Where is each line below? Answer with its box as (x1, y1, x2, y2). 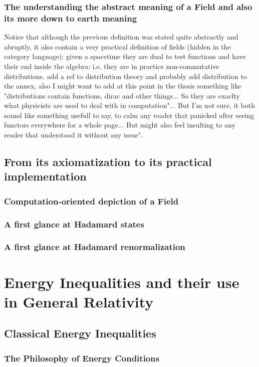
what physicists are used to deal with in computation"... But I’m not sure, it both (4, 100, 255, 110)
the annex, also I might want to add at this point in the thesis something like (4, 80, 241, 91)
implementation (4, 168, 87, 184)
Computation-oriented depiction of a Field (4, 194, 179, 207)
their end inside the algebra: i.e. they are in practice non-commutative (4, 60, 219, 71)
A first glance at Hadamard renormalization (4, 240, 185, 253)
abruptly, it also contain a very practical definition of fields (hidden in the (4, 41, 231, 51)
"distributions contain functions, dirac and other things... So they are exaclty (4, 90, 240, 100)
